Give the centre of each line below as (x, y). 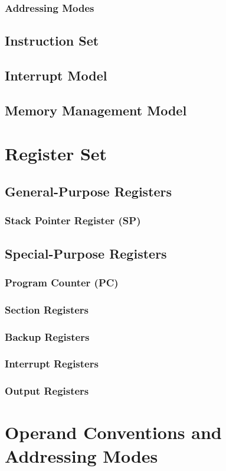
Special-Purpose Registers (86, 253)
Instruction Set (52, 41)
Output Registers (47, 391)
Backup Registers (47, 336)
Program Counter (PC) (62, 282)
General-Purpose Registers (89, 191)
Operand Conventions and (113, 432)
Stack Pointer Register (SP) (73, 220)
